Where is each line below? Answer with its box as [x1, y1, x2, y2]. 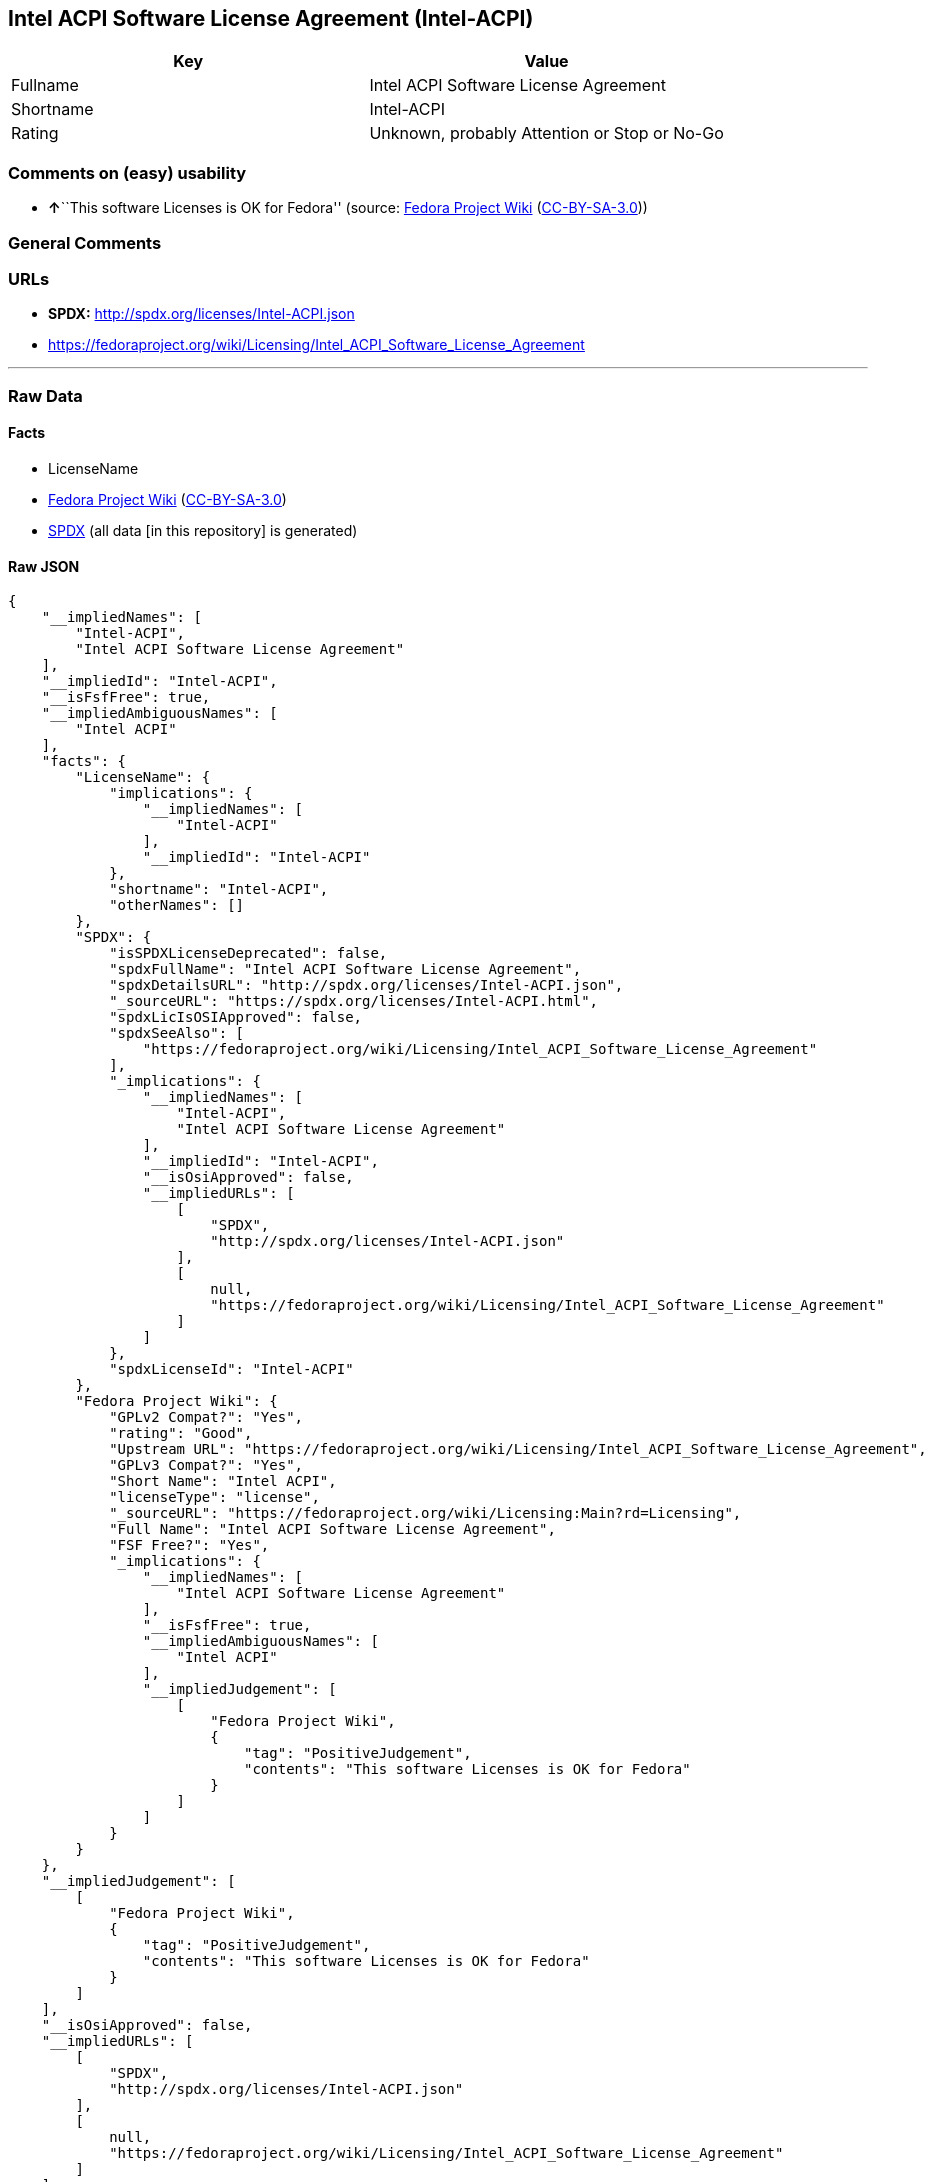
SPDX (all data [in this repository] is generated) [48, 521, 358, 539]
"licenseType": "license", [109, 1489, 320, 1506]
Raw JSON [8, 557, 80, 575]
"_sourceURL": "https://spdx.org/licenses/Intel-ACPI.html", [109, 993, 599, 1010]
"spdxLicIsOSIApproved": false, [109, 1009, 363, 1026]
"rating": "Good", [109, 1425, 253, 1442]
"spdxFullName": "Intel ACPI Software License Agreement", [109, 961, 582, 978]
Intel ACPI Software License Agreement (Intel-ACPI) [8, 6, 534, 31]
